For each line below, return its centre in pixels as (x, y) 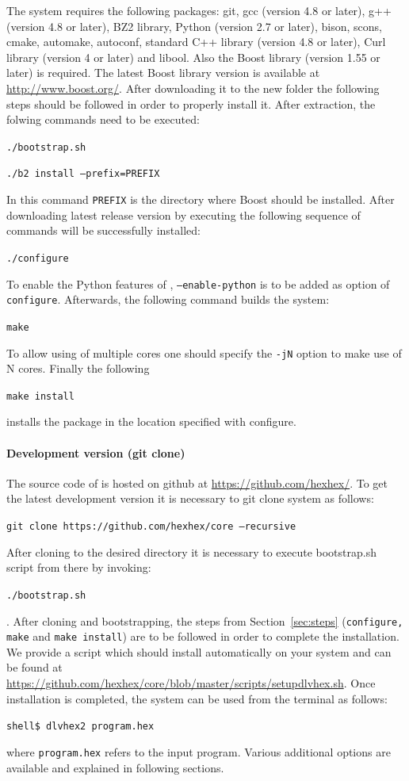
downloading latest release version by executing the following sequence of (183, 214)
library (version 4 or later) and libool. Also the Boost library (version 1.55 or (193, 57)
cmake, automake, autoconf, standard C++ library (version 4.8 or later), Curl (196, 42)
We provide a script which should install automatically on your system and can (199, 651)
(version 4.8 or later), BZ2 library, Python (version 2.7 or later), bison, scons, (195, 26)
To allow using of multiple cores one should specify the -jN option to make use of (204, 352)
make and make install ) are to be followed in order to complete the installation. (203, 636)
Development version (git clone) (96, 452)
